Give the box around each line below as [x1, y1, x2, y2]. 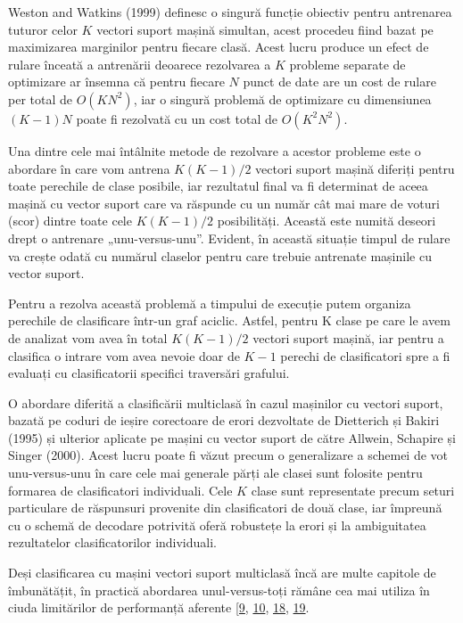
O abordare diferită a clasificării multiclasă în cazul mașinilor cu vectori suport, [8, 393, 443, 412]
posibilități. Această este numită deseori [217, 211, 436, 230]
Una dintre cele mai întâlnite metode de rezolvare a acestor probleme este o [8, 141, 421, 160]
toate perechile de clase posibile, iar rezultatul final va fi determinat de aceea [8, 176, 428, 195]
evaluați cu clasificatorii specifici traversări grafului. [8, 364, 290, 382]
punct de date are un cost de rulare [243, 72, 436, 91]
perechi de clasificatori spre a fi [280, 346, 451, 365]
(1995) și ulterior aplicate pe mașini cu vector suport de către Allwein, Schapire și [8, 428, 456, 447]
